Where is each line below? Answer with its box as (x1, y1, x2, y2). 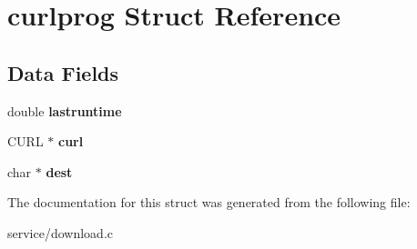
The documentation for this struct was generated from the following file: (7, 193, 411, 212)
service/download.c (7, 223, 114, 242)
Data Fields (7, 58, 119, 86)
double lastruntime (7, 101, 122, 120)
